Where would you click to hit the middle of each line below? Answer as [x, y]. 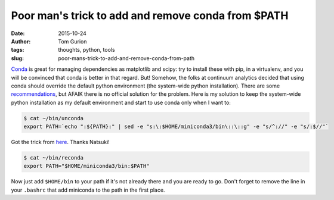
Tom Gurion [72, 41]
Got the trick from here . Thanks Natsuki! [60, 142]
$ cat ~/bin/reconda [53, 158]
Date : [18, 33]
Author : [21, 41]
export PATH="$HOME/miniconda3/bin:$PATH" [86, 166]
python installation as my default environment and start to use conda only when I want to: [121, 102]
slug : [17, 58]
